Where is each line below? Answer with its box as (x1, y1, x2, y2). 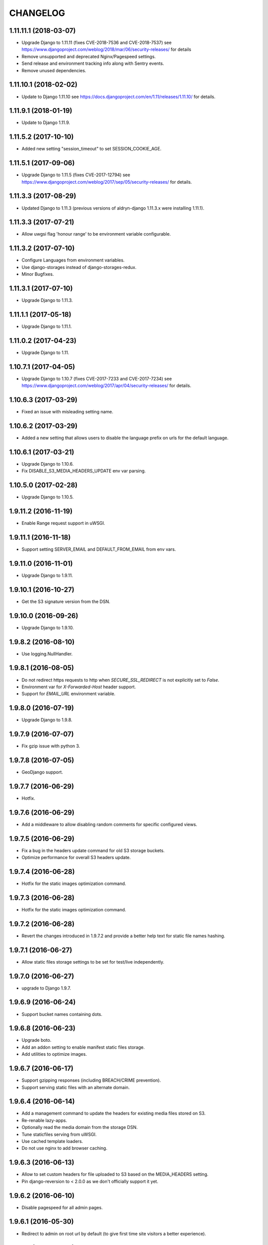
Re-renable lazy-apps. (21, 1117, 67, 1123)
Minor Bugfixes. (21, 271, 54, 277)
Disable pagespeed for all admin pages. (21, 1204, 103, 1210)
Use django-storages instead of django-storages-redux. (21, 264, 136, 270)
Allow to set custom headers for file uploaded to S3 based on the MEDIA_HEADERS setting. (21, 1171, 208, 1177)
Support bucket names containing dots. (21, 1011, 103, 1017)
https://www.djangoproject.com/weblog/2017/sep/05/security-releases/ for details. (21, 179, 192, 185)
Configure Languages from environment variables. (21, 257, 125, 263)
